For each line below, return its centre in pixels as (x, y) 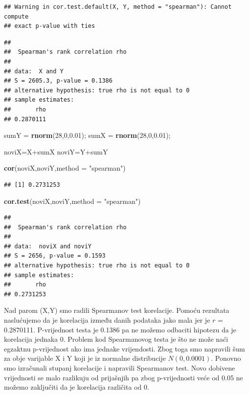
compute (16, 16)
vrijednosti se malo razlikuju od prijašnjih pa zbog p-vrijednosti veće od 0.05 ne (124, 377)
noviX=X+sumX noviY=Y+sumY (56, 151)
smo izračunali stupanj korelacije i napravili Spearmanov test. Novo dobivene (120, 368)
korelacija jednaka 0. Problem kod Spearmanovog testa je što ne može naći (116, 339)
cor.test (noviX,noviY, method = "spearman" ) (72, 201)
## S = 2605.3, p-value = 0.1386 (58, 81)
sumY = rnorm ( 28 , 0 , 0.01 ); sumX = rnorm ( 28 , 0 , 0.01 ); (87, 135)
